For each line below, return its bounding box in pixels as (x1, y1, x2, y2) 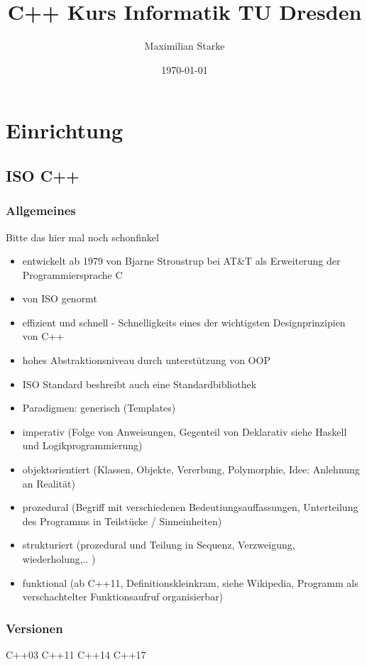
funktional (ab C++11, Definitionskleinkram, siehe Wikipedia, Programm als (22, 575, 358, 590)
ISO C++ (6, 164, 80, 186)
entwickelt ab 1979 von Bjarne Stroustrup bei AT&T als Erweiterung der (22, 253, 341, 268)
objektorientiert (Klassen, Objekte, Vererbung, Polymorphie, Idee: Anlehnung (22, 462, 360, 477)
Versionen (6, 619, 63, 637)
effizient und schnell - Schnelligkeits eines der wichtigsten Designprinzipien (22, 314, 346, 329)
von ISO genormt (22, 291, 97, 306)
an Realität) (22, 476, 75, 490)
